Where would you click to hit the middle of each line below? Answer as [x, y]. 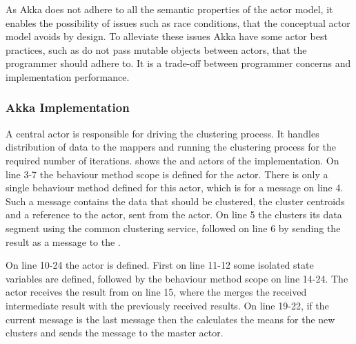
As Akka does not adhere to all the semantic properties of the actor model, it [169, 9]
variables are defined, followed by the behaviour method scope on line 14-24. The [177, 278]
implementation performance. [68, 76]
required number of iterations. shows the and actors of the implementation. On [172, 160]
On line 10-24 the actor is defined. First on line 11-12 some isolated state [160, 265]
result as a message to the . [63, 241]
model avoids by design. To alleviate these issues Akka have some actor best [167, 36]
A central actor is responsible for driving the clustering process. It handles [162, 133]
